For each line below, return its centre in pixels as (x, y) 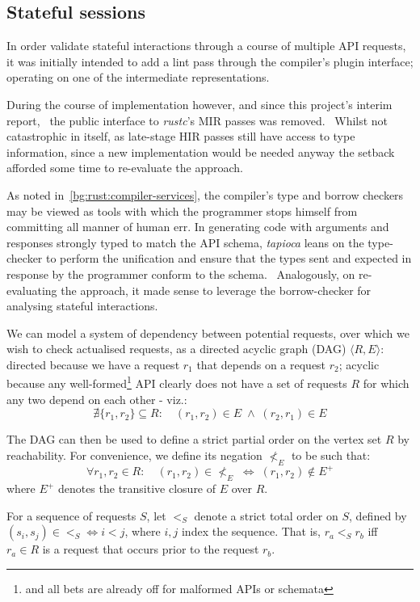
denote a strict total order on (266, 515)
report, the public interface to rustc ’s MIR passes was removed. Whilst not (197, 120)
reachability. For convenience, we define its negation (134, 455)
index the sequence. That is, (251, 531)
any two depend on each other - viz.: (97, 399)
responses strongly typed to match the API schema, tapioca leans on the (185, 242)
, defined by (378, 515)
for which (386, 383)
